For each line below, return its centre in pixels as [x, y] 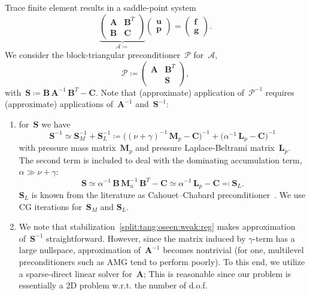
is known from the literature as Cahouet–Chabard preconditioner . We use [168, 194]
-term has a [274, 238]
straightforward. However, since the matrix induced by [146, 238]
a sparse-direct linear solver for [75, 273]
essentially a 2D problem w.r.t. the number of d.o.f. [113, 285]
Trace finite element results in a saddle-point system [101, 7]
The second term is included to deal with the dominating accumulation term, [160, 159]
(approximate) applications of [59, 104]
